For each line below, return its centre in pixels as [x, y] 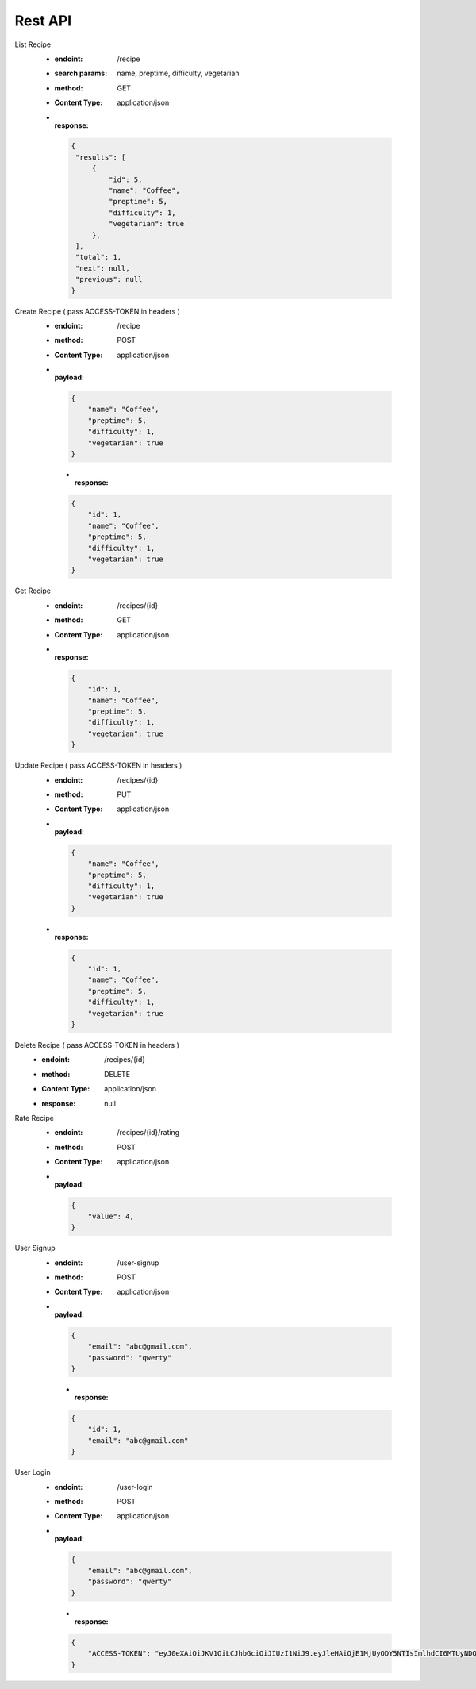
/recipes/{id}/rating [148, 1133]
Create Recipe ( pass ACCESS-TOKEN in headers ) [97, 311]
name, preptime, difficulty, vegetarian [178, 73]
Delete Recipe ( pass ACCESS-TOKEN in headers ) [97, 1045]
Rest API [43, 21]
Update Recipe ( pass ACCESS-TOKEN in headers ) [98, 765]
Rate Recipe [35, 1118]
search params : [81, 73]
